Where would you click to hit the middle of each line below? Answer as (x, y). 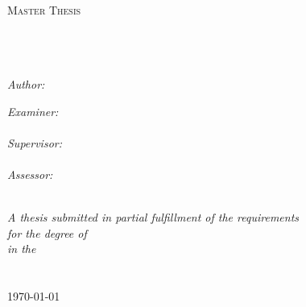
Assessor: (30, 174)
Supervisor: (35, 142)
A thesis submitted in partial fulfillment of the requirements (153, 217)
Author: (26, 83)
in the (22, 249)
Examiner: (33, 111)
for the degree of (47, 232)
